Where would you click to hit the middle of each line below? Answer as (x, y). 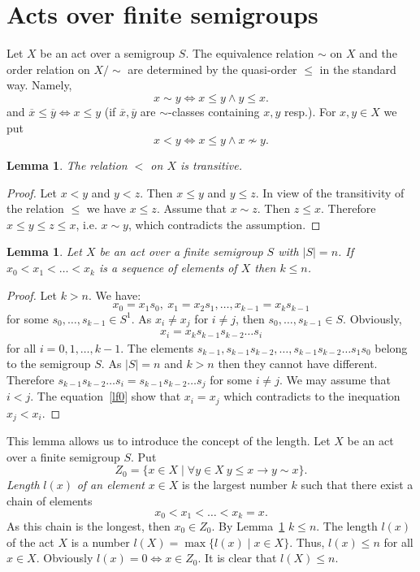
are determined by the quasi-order (212, 69)
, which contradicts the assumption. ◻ (224, 224)
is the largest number (235, 485)
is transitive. (211, 165)
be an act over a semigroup (108, 53)
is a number (100, 542)
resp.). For (310, 111)
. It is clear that (237, 558)
